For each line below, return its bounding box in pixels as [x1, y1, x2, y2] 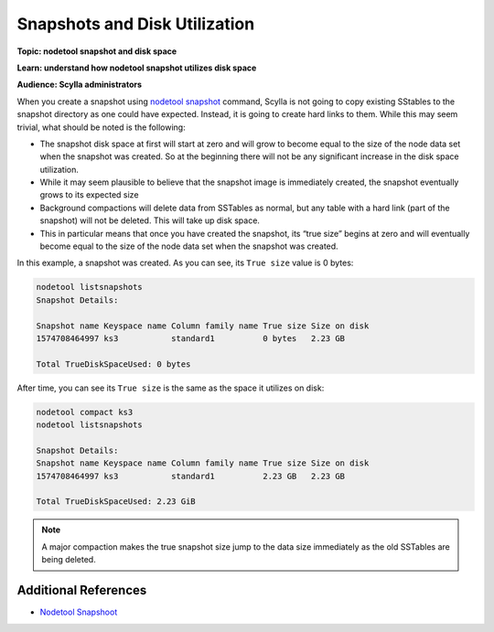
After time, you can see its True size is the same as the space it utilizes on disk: [16, 382, 325, 393]
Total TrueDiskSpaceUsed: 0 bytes [36, 359, 191, 370]
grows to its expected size [39, 189, 139, 200]
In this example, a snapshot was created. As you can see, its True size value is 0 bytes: [16, 257, 354, 269]
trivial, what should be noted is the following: [16, 122, 187, 133]
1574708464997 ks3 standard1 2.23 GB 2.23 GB [36, 471, 346, 481]
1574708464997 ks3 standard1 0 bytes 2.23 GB [36, 333, 346, 343]
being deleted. [41, 554, 96, 565]
